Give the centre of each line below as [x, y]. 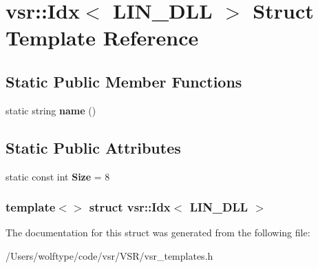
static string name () [51, 110]
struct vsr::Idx [130, 207]
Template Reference [102, 38]
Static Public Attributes [93, 147]
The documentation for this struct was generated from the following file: [158, 233]
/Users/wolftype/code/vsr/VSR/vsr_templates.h [109, 255]
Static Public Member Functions [124, 81]
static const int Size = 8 [58, 176]
